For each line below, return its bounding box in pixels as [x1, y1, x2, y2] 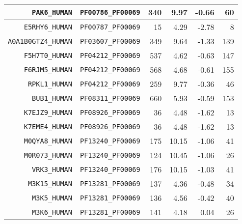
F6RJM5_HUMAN [24, 65, 72, 74]
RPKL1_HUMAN [27, 80, 72, 88]
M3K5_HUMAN [32, 194, 72, 202]
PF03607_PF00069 [80, 37, 140, 45]
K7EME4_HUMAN [24, 122, 72, 131]
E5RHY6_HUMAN [24, 23, 72, 31]
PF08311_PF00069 [80, 94, 140, 102]
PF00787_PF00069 [80, 23, 140, 31]
